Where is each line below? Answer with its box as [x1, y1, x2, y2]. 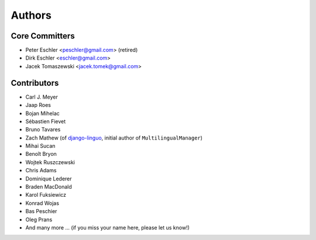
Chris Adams [25, 167, 57, 174]
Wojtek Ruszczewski [25, 158, 75, 166]
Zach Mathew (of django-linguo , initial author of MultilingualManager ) [25, 134, 203, 141]
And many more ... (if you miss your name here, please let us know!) [25, 224, 190, 231]
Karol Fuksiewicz [25, 192, 67, 199]
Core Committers [11, 31, 75, 41]
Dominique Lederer [25, 175, 73, 182]
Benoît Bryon [25, 151, 57, 158]
